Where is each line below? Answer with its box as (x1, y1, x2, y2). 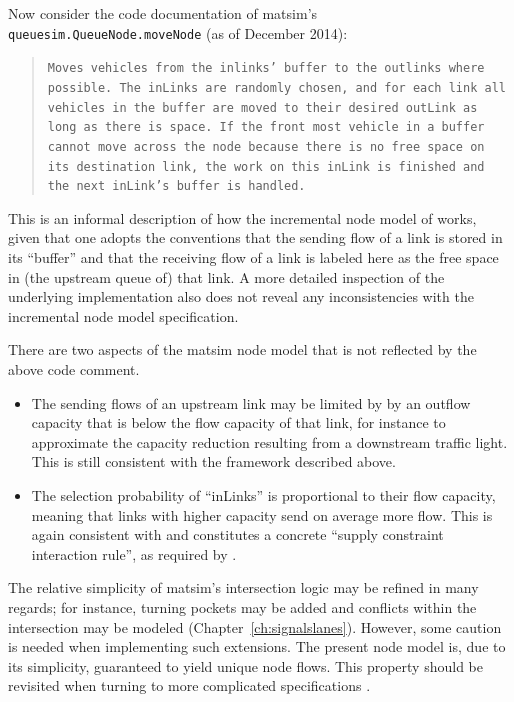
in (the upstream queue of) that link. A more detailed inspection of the (8, 266, 445, 287)
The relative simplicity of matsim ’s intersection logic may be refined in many (8, 577, 479, 598)
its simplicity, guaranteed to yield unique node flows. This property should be (8, 655, 483, 676)
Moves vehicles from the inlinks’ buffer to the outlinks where (47, 61, 485, 76)
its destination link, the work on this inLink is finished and (47, 159, 485, 174)
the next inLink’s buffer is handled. (47, 179, 306, 194)
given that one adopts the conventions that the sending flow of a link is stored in (8, 227, 503, 248)
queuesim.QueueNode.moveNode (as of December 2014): (8, 22, 348, 43)
